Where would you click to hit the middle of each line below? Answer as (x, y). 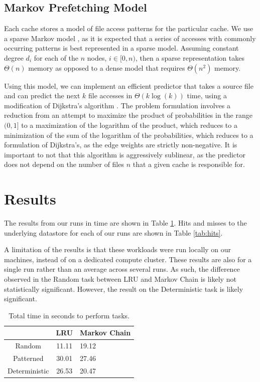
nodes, (97, 57)
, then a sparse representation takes (190, 57)
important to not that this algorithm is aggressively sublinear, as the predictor (125, 154)
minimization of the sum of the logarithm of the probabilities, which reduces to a (129, 135)
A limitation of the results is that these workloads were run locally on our (118, 249)
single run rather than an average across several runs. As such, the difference (122, 269)
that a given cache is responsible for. (189, 164)
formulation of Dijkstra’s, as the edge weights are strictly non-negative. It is (121, 145)
